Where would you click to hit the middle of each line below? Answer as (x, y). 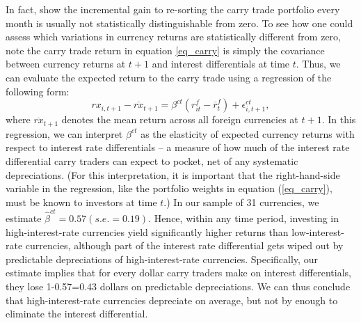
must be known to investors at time (81, 202)
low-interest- (318, 231)
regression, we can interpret (64, 133)
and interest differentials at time (221, 64)
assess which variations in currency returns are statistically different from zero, (173, 37)
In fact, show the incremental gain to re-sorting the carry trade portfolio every (173, 9)
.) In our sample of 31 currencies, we (241, 202)
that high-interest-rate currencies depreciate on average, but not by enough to (172, 300)
